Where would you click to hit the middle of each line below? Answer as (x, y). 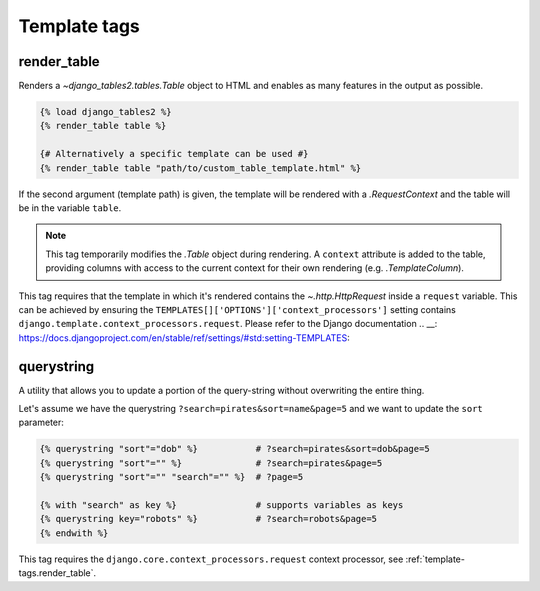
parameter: (41, 422)
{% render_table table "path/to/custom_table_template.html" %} (200, 168)
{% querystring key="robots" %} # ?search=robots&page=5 (208, 519)
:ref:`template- (435, 559)
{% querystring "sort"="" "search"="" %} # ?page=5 (171, 477)
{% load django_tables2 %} (105, 112)
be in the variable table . (70, 207)
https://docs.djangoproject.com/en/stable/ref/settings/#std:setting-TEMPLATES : (184, 337)
